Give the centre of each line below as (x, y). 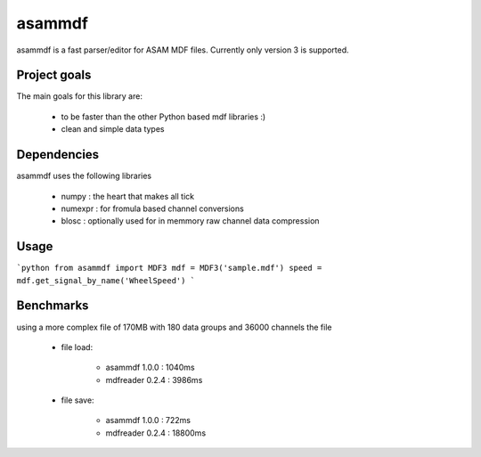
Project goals (54, 75)
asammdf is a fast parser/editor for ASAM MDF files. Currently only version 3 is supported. (183, 50)
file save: (77, 400)
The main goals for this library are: (79, 96)
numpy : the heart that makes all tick (128, 196)
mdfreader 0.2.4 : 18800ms (156, 433)
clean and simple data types (113, 129)
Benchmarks (53, 306)
